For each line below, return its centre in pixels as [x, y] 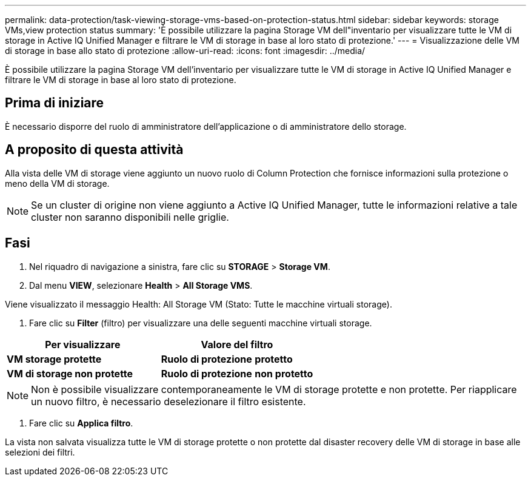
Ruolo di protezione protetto [227, 359]
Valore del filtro [237, 344]
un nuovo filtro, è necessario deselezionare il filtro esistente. [169, 401]
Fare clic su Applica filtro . [81, 423]
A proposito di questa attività [94, 150]
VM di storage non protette [70, 373]
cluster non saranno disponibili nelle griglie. [130, 217]
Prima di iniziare [55, 103]
